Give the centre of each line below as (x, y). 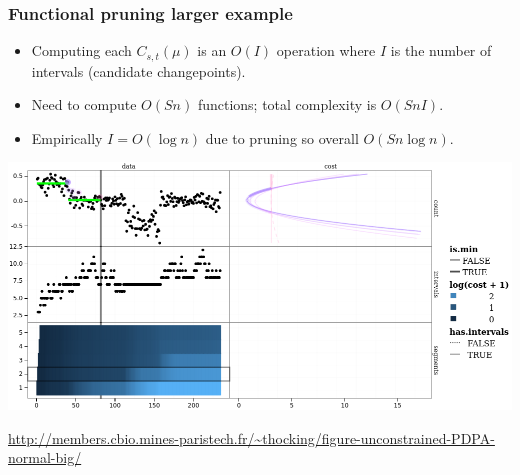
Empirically (67, 137)
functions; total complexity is (287, 104)
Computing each (81, 50)
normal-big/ (45, 457)
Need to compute (84, 104)
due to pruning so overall (282, 137)
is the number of (441, 50)
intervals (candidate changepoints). (138, 70)
